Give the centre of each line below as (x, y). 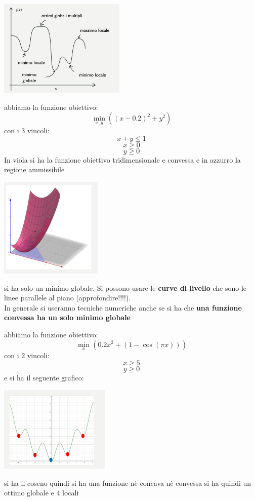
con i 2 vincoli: (27, 355)
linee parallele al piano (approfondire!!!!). (68, 298)
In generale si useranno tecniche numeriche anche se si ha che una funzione (123, 307)
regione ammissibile (34, 169)
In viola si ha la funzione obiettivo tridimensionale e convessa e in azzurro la (122, 159)
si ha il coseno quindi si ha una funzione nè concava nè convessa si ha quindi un (128, 483)
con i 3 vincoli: (27, 130)
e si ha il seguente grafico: (44, 378)
